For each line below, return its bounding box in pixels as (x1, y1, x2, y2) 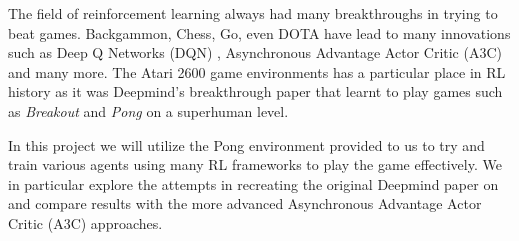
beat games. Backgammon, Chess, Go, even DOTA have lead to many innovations (8, 22, 511, 43)
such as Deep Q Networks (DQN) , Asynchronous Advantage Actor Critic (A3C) (8, 42, 502, 63)
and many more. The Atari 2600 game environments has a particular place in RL (8, 61, 506, 82)
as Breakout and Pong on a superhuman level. (8, 100, 289, 121)
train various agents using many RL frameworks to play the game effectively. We (8, 154, 502, 175)
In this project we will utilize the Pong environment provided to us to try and (8, 134, 485, 155)
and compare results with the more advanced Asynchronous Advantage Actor (8, 193, 482, 214)
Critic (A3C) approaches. (8, 212, 163, 233)
